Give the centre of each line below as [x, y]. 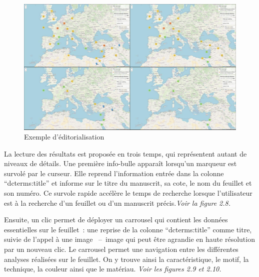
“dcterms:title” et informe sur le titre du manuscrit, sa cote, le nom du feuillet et [128, 183]
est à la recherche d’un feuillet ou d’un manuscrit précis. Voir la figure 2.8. [117, 202]
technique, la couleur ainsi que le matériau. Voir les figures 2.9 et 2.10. [113, 269]
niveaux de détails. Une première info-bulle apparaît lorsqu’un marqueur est [120, 163]
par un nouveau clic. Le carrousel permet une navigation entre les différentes [121, 249]
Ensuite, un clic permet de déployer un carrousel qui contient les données [116, 220]
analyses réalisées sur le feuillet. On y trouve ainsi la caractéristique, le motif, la [126, 259]
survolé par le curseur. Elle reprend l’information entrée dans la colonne [114, 173]
